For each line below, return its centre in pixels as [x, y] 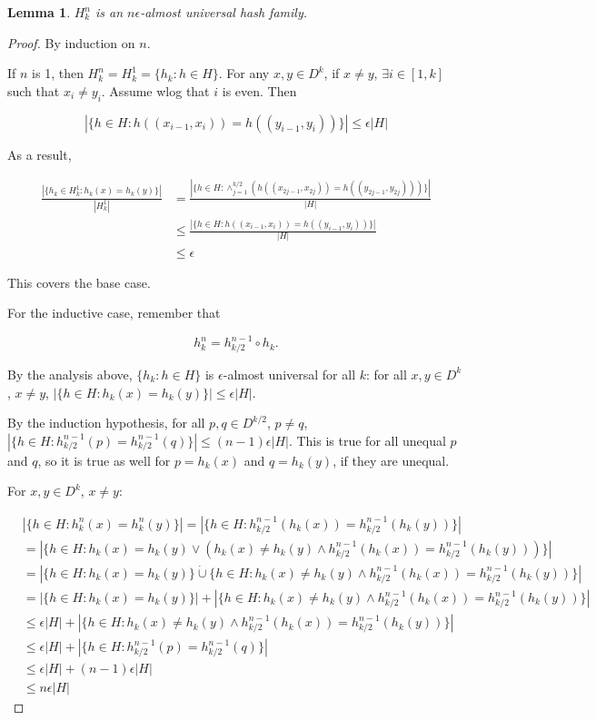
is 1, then [58, 73]
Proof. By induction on [71, 42]
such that [34, 90]
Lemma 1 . [39, 12]
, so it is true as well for [104, 460]
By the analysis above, [70, 374]
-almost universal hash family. [223, 12]
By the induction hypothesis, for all [106, 423]
